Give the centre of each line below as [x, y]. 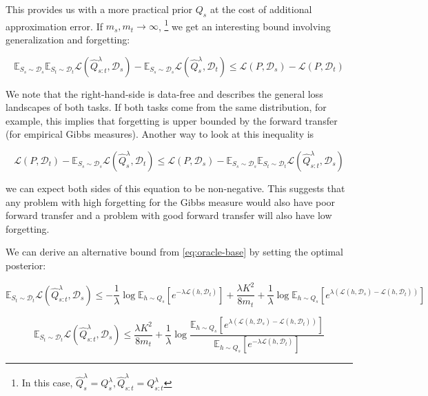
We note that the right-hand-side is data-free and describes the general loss [164, 93]
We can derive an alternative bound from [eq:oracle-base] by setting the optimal [174, 252]
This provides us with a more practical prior [99, 9]
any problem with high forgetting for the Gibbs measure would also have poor [171, 201]
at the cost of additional [261, 9]
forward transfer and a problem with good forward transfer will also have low [169, 215]
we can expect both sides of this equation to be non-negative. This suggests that [175, 188]
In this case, [47, 383]
